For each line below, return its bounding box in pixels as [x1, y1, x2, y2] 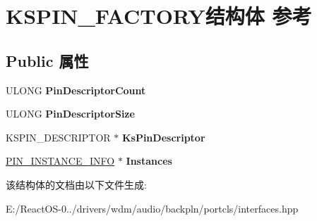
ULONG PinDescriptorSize [6, 106, 135, 121]
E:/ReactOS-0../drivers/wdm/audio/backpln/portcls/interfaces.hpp [6, 201, 299, 215]
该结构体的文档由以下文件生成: [6, 177, 147, 191]
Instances [126, 153, 172, 168]
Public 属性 [6, 49, 89, 71]
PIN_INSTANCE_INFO [6, 153, 115, 168]
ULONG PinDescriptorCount [6, 82, 146, 97]
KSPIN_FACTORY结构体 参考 [6, 1, 312, 30]
